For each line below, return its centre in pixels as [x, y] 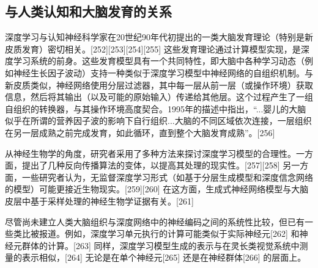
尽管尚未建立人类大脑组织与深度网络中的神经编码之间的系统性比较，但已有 [155, 221]
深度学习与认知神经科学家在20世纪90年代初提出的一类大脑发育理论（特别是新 [159, 37]
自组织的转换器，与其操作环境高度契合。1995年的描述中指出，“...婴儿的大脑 [156, 108]
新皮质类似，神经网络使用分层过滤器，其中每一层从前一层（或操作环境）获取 [159, 85]
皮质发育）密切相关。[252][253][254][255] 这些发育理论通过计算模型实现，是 [153, 49]
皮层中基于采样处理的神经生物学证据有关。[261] [99, 201]
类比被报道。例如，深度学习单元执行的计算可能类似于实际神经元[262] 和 [156, 234]
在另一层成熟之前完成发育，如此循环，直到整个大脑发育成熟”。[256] [140, 132]
